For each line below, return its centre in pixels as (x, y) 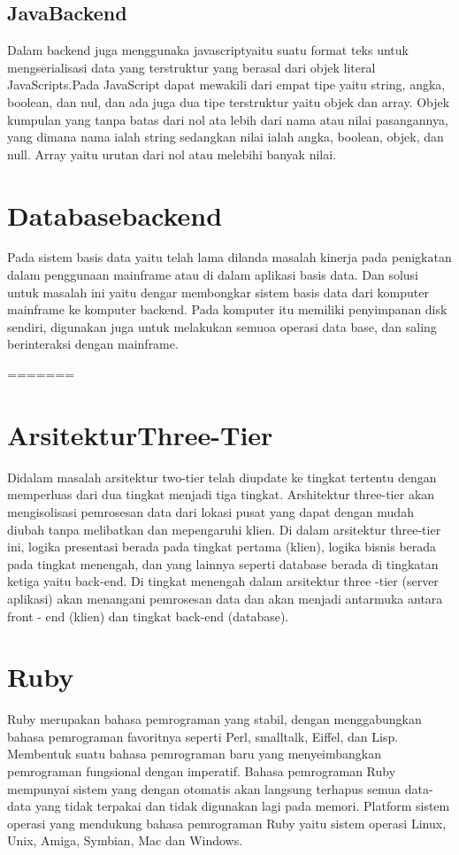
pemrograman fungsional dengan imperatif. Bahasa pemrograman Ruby (202, 771)
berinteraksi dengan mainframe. (93, 344)
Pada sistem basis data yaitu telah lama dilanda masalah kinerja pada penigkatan (229, 257)
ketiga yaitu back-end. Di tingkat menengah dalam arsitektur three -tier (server (223, 581)
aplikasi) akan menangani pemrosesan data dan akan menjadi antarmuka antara (225, 598)
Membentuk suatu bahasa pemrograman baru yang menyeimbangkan (195, 754)
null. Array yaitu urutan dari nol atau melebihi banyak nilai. (172, 154)
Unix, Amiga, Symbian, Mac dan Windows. (125, 840)
